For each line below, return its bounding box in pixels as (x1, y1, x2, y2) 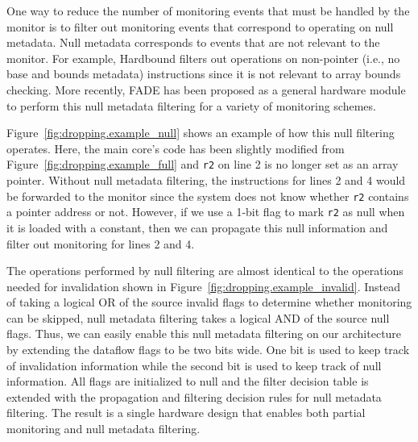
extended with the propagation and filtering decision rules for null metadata (6, 388, 382, 405)
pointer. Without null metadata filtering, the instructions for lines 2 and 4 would (6, 172, 406, 188)
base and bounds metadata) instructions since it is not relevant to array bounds (6, 65, 401, 82)
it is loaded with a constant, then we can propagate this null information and (6, 219, 388, 236)
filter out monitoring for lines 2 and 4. (6, 235, 195, 252)
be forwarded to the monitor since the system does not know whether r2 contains (6, 187, 409, 204)
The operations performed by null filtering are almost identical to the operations (6, 262, 404, 279)
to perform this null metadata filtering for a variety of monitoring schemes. (6, 97, 376, 114)
